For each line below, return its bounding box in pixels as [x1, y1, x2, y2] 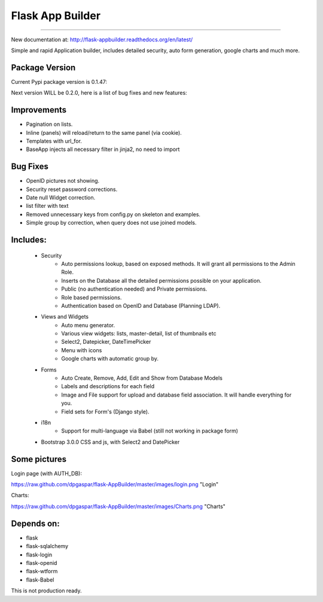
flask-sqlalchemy [26, 543, 69, 550]
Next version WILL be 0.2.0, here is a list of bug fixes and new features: [11, 89, 188, 96]
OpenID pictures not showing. [26, 177, 100, 184]
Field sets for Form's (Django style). [61, 408, 150, 415]
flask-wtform [26, 568, 58, 575]
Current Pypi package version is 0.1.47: [11, 78, 108, 85]
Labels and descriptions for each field [61, 383, 155, 390]
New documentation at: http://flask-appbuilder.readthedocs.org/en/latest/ [11, 36, 193, 43]
